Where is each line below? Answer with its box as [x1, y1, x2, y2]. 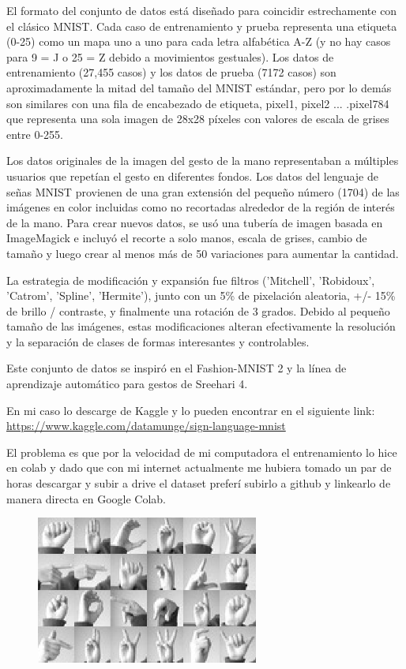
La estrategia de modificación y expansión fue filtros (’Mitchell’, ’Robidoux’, [6, 271, 375, 288]
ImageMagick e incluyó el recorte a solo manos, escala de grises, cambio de [6, 230, 367, 246]
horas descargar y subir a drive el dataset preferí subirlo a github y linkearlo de [6, 475, 391, 491]
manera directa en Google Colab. [6, 490, 167, 506]
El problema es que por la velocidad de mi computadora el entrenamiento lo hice [6, 443, 397, 460]
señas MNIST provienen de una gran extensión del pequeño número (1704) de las [6, 183, 400, 200]
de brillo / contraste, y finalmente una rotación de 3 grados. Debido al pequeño [6, 302, 390, 319]
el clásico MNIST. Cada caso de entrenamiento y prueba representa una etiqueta [6, 17, 397, 34]
